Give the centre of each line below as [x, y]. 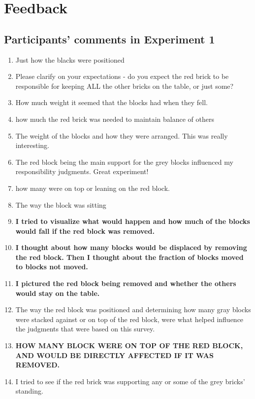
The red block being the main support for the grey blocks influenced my [124, 162]
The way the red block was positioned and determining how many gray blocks [133, 309]
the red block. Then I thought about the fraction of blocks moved [129, 257]
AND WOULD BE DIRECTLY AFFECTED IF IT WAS [114, 355]
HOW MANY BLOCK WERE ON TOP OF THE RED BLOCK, [129, 345]
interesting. [32, 145]
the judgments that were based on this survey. [85, 329]
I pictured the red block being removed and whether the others [126, 283]
